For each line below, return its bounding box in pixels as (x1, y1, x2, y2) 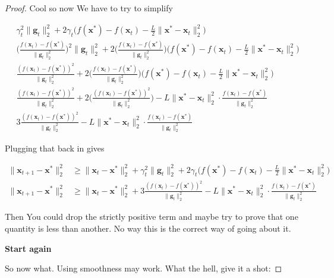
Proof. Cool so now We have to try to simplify (5, 2, 173, 14)
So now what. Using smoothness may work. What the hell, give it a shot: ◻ (5, 262, 282, 274)
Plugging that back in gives (5, 141, 105, 154)
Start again (5, 242, 52, 254)
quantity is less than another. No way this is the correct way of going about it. (5, 222, 291, 234)
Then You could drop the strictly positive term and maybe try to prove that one (5, 210, 298, 223)
